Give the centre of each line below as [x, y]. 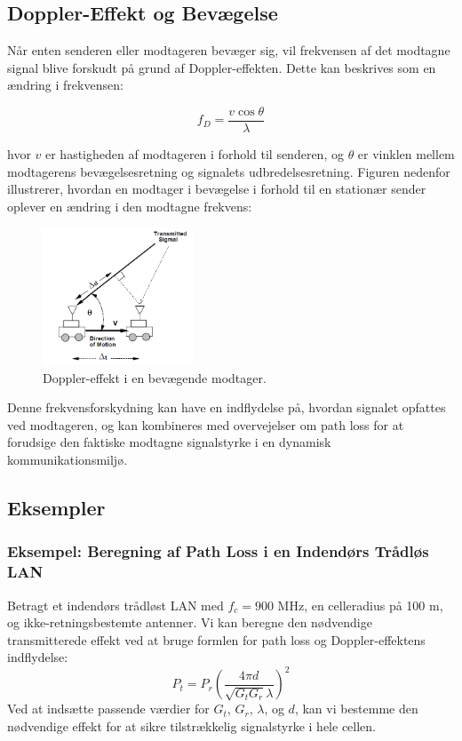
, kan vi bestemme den [356, 709]
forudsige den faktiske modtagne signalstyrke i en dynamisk [169, 442]
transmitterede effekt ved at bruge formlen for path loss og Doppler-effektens [216, 639]
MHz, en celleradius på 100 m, [360, 605]
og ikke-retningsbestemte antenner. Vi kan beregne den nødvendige [190, 622]
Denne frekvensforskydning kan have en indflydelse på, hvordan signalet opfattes [227, 407]
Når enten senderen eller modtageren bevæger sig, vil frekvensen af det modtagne [229, 50]
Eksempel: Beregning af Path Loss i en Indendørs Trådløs [218, 551]
